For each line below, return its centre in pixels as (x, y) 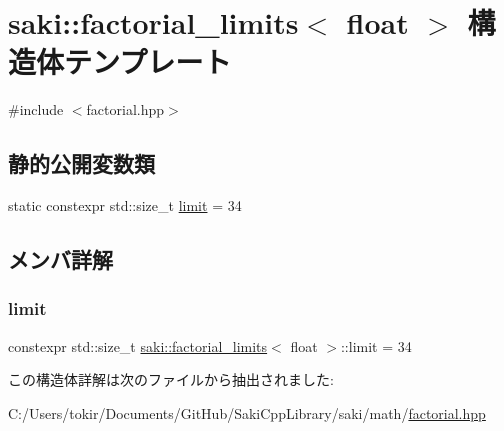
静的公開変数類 (81, 163)
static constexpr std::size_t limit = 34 (125, 205)
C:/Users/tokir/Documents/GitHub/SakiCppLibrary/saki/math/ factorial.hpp (247, 412)
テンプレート (148, 61)
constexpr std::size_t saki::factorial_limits (138, 345)
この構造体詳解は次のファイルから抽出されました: (171, 379)
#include (36, 109)
